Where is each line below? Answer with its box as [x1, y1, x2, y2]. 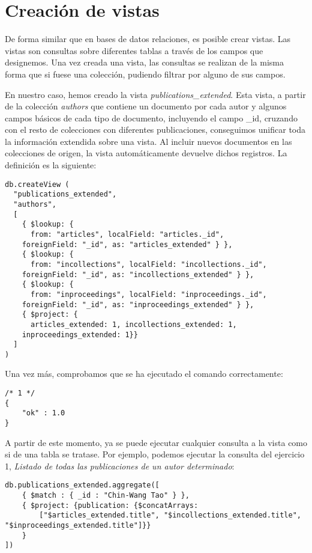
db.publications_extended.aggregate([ [5, 481, 160, 490]
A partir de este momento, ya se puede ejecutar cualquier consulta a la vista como [5, 436, 308, 448]
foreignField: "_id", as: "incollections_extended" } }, [22, 270, 254, 279]
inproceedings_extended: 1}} [22, 330, 138, 339]
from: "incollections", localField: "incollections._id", [30, 260, 267, 269]
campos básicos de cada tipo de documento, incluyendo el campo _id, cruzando [5, 111, 298, 124]
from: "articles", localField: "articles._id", [30, 230, 224, 239]
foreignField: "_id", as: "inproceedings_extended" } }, [22, 300, 254, 309]
